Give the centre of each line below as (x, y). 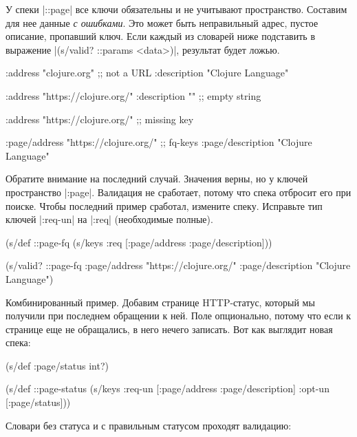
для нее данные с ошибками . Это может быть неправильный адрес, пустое (162, 22)
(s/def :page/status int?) (57, 365)
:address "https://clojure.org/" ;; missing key (100, 119)
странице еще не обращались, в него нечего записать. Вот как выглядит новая (169, 329)
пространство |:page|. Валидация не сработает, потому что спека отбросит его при (178, 192)
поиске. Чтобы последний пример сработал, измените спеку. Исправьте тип (164, 205)
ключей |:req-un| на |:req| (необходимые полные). (109, 219)
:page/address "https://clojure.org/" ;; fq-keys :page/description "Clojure (159, 142)
